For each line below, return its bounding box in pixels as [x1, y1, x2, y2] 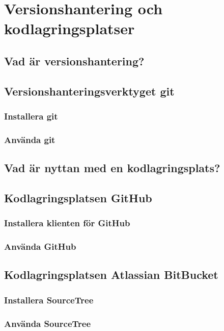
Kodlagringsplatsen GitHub [4, 190, 152, 205]
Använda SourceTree [4, 317, 91, 329]
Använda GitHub [4, 240, 76, 253]
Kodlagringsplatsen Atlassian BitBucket [4, 267, 218, 282]
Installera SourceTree [4, 293, 94, 306]
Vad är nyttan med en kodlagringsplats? [4, 160, 220, 176]
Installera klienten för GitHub [4, 217, 130, 229]
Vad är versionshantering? [4, 53, 145, 68]
